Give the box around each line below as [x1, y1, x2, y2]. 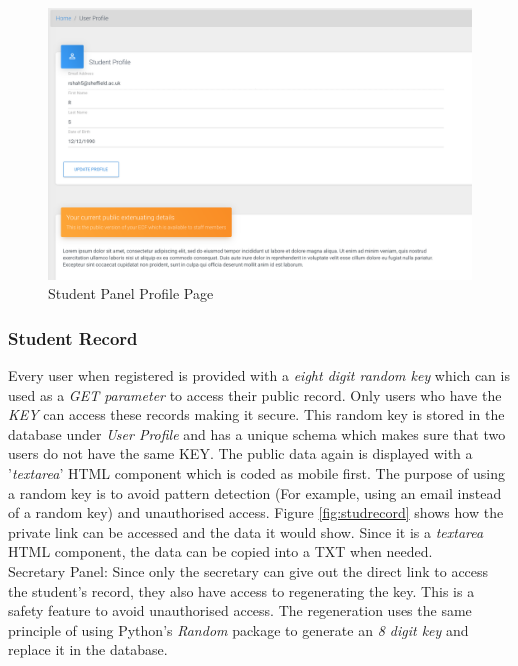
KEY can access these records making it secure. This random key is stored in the [8, 404, 505, 425]
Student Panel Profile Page [48, 283, 214, 304]
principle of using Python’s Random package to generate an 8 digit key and [8, 619, 469, 640]
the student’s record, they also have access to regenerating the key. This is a [8, 580, 475, 601]
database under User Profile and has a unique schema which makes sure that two [8, 423, 506, 444]
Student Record [8, 325, 138, 350]
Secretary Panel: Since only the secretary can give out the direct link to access [8, 560, 489, 581]
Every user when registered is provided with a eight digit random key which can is [8, 365, 510, 386]
